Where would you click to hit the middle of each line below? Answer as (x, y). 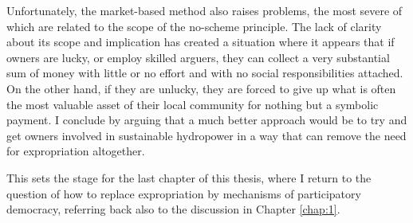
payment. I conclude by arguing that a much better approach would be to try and (207, 120)
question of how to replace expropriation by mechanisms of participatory (184, 193)
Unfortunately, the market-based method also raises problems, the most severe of (205, 10)
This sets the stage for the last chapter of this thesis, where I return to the (189, 177)
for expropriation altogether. (76, 151)
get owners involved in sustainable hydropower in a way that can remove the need (206, 135)
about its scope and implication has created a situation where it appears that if (201, 42)
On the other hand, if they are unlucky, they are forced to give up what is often (201, 88)
